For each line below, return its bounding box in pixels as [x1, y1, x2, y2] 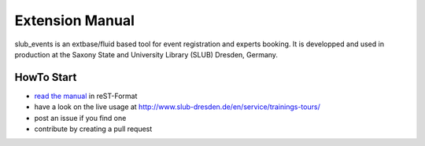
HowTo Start [14, 71, 77, 84]
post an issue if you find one [34, 113, 127, 122]
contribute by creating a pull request [34, 124, 153, 133]
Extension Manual [14, 12, 135, 29]
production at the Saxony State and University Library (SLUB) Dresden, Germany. [14, 49, 279, 59]
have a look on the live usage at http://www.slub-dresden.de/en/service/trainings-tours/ [34, 102, 320, 111]
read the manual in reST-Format [34, 91, 138, 100]
